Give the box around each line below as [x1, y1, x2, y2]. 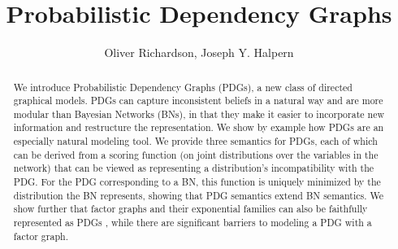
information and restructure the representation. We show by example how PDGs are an [13, 120, 384, 134]
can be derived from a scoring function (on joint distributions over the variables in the [13, 147, 379, 161]
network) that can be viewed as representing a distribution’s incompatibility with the [13, 161, 374, 175]
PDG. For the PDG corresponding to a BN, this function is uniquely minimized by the [13, 175, 381, 189]
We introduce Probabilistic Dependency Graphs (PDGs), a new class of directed [13, 80, 353, 94]
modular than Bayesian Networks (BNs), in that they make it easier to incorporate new [13, 107, 385, 120]
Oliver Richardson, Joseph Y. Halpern [104, 44, 294, 61]
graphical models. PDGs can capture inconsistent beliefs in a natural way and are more [13, 94, 383, 107]
